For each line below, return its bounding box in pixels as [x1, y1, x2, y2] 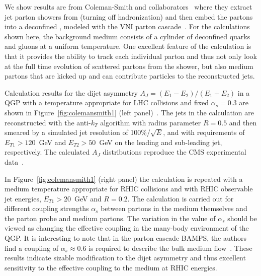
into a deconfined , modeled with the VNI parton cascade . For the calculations [5, 21, 250, 32]
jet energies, [5, 193, 41, 203]
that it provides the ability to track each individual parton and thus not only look [5, 50, 257, 61]
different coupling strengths [5, 203, 89, 214]
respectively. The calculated [5, 147, 90, 157]
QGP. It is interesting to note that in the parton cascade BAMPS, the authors [5, 233, 247, 243]
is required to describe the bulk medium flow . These [89, 242, 252, 253]
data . [5, 156, 24, 167]
